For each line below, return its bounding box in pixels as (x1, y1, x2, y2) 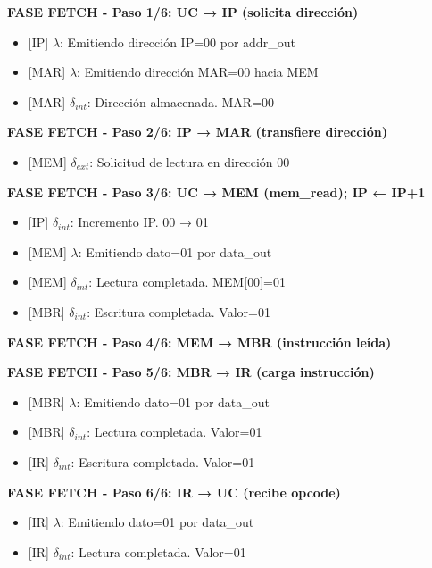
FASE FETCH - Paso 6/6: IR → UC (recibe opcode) (7, 482, 341, 501)
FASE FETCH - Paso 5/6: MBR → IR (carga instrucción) (7, 363, 375, 381)
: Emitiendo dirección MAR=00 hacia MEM (77, 63, 319, 81)
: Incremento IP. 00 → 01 (70, 213, 209, 231)
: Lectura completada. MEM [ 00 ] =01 (88, 272, 286, 291)
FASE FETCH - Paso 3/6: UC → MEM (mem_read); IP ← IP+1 (7, 182, 426, 201)
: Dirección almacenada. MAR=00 (87, 92, 275, 111)
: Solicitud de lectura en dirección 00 (89, 152, 290, 171)
